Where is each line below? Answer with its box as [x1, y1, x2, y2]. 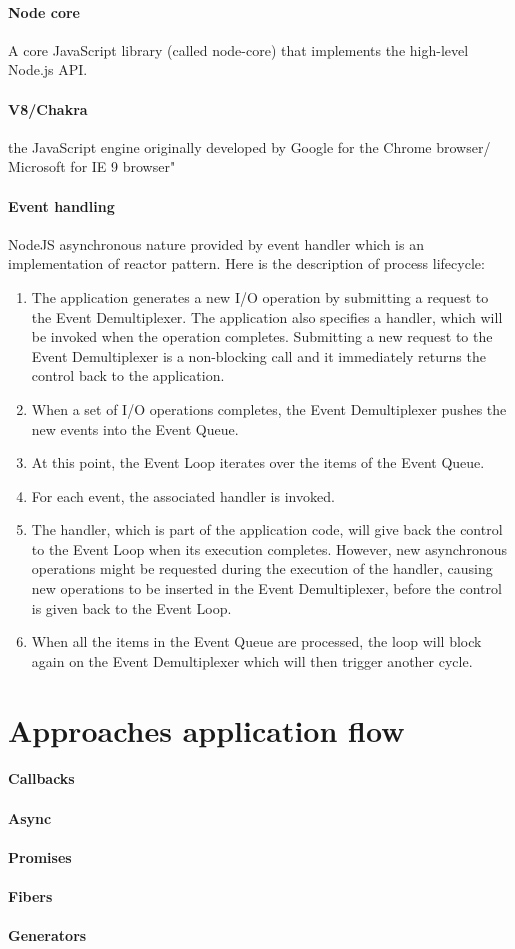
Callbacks [8, 768, 75, 789]
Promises [8, 846, 72, 867]
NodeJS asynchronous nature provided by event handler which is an [8, 233, 424, 254]
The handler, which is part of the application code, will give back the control [31, 519, 503, 540]
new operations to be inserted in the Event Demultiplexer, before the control [31, 578, 502, 599]
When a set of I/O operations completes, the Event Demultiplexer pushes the [31, 398, 507, 419]
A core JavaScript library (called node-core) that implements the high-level [8, 39, 469, 60]
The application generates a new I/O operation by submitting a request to [31, 286, 489, 307]
